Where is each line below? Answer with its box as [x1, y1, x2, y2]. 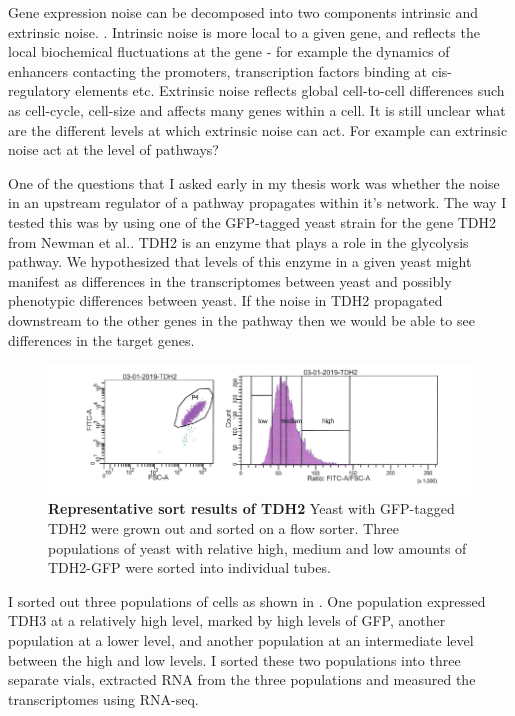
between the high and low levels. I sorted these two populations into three [8, 649, 461, 670]
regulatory [8, 80, 71, 101]
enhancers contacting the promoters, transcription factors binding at [8, 60, 428, 81]
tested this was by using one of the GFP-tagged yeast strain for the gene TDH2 [8, 211, 497, 232]
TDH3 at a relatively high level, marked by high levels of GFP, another [8, 610, 446, 631]
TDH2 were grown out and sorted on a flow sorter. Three [48, 518, 399, 539]
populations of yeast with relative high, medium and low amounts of [48, 537, 467, 558]
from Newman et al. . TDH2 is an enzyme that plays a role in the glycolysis [8, 231, 469, 252]
